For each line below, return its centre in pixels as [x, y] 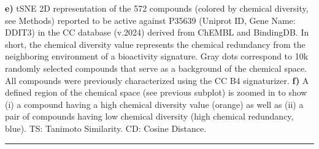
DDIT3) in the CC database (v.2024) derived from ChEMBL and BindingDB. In [157, 32]
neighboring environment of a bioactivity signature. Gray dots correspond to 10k [157, 56]
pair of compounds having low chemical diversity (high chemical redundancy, [149, 116]
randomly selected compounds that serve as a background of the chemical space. [156, 68]
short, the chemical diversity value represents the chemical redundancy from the [155, 44]
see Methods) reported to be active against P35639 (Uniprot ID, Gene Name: [150, 20]
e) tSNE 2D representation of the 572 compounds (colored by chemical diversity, [157, 8]
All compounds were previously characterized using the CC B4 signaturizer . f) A [157, 80]
